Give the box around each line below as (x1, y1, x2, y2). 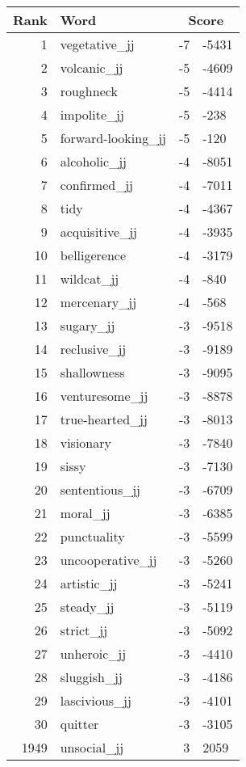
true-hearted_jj (60, 410, 148, 428)
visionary (60, 433, 111, 452)
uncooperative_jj (60, 550, 157, 569)
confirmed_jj (60, 175, 133, 194)
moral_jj (60, 504, 110, 522)
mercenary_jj (60, 293, 137, 311)
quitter (60, 714, 99, 733)
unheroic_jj (60, 644, 127, 663)
